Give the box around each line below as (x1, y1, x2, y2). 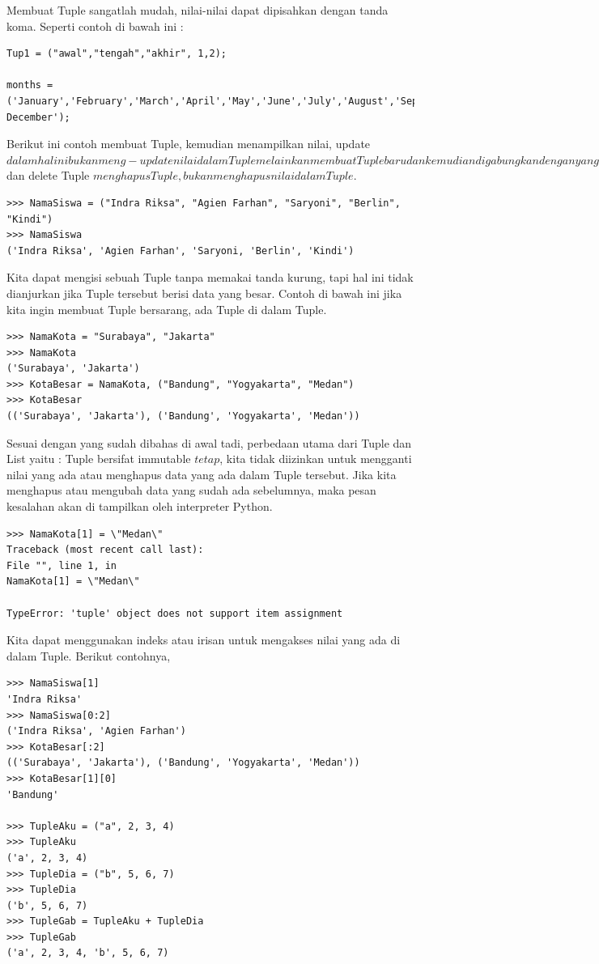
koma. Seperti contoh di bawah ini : (6, 17, 184, 34)
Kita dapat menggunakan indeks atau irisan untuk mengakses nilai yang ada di (6, 631, 401, 648)
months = (6, 79, 53, 91)
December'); (6, 111, 70, 123)
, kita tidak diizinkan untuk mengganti (219, 450, 412, 467)
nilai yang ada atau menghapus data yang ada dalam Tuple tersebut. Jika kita (6, 465, 397, 482)
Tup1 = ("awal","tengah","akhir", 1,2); (6, 48, 227, 60)
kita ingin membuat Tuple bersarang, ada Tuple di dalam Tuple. (6, 300, 327, 317)
